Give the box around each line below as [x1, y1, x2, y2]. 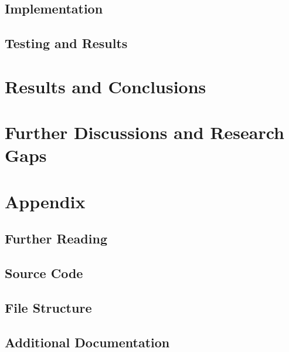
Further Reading [5, 229, 107, 248]
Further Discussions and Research [5, 120, 285, 144]
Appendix [5, 189, 86, 213]
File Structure [5, 298, 92, 316]
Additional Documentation [5, 333, 170, 351]
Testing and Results [5, 34, 128, 52]
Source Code [5, 264, 83, 282]
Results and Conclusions [5, 74, 206, 98]
